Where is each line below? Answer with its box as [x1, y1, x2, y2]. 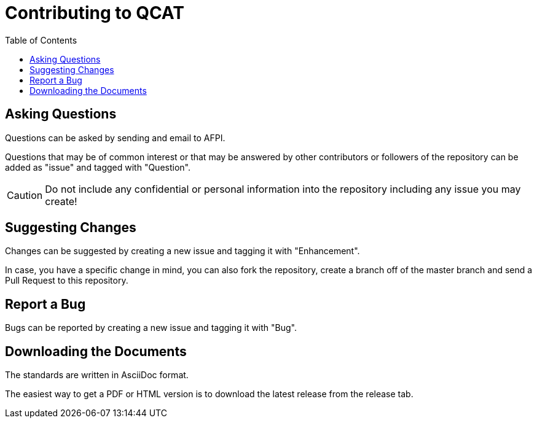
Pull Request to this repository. [5, 275, 128, 286]
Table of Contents [5, 34, 77, 45]
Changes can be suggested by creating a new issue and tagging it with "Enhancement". [5, 246, 360, 257]
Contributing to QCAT [5, 2, 184, 23]
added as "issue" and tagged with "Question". [5, 161, 190, 173]
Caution [7, 188, 43, 201]
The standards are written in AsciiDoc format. [5, 370, 189, 381]
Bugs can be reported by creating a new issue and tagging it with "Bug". [5, 322, 297, 333]
